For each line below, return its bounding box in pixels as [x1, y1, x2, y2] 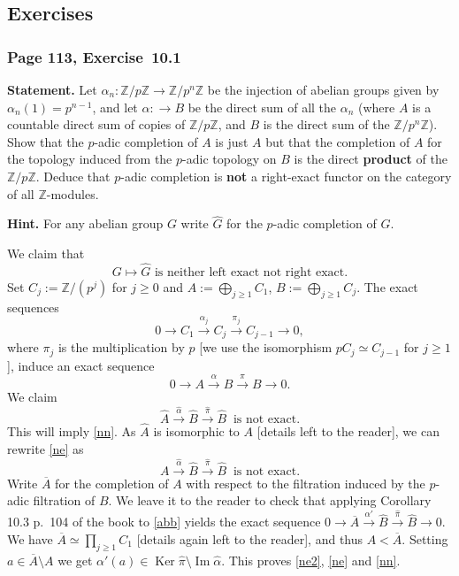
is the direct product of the [294, 150, 448, 168]
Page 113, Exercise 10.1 [7, 45, 181, 67]
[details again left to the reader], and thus [136, 529, 363, 548]
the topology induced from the [7, 150, 172, 168]
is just [215, 132, 249, 150]
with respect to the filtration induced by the [186, 473, 425, 492]
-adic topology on [182, 150, 277, 168]
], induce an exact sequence [7, 356, 155, 374]
